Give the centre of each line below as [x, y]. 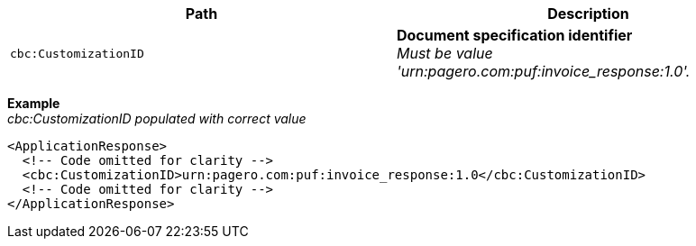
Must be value [445, 53]
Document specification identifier [515, 35]
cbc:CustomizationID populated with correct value [157, 118]
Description [588, 14]
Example [34, 103]
